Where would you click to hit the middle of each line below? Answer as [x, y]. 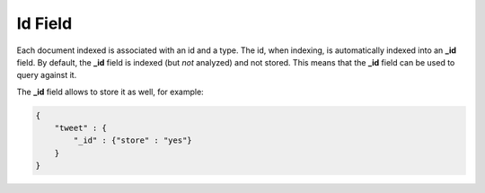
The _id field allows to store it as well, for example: [110, 92]
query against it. [47, 75]
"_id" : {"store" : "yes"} [132, 140]
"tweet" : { [81, 128]
